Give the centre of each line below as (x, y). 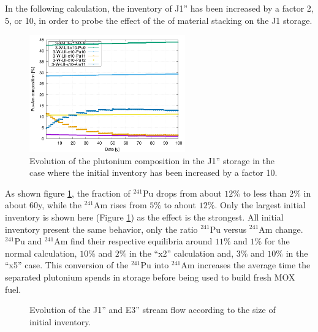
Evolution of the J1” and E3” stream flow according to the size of (153, 310)
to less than (265, 193)
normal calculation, (41, 253)
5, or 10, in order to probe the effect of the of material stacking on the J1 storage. (159, 20)
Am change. (281, 229)
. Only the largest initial (260, 205)
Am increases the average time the (246, 265)
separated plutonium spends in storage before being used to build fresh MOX (150, 277)
